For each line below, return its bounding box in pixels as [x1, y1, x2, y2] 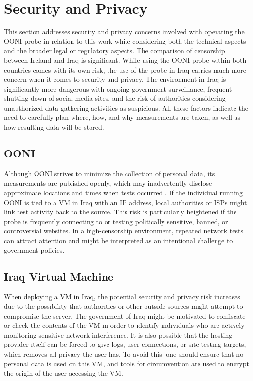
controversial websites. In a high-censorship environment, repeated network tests [4, 226, 243, 236]
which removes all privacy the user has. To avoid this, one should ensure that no [4, 348, 244, 359]
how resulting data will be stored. [4, 122, 104, 132]
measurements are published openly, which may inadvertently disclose [4, 178, 212, 188]
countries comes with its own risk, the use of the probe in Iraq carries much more [4, 64, 247, 75]
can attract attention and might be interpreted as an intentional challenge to [4, 235, 233, 246]
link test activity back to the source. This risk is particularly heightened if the [4, 207, 237, 217]
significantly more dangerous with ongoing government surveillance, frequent [4, 83, 232, 94]
